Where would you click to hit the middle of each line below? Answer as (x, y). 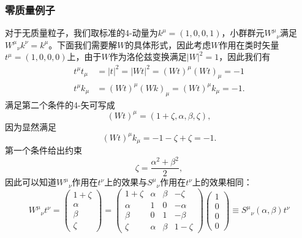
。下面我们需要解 (83, 44)
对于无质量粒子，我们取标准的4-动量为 (81, 33)
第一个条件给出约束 (43, 150)
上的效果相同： (222, 182)
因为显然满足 (31, 126)
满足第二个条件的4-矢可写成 (60, 104)
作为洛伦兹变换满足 (148, 57)
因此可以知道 (31, 182)
